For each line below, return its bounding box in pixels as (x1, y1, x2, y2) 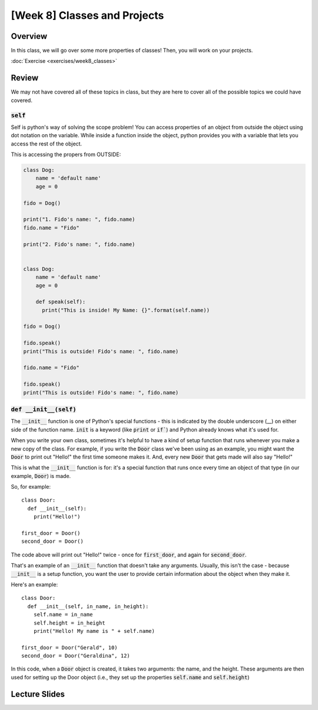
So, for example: (11, 483, 51, 490)
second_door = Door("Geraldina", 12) (21, 652, 131, 659)
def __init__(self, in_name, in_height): (27, 603, 149, 609)
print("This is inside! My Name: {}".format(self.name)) (42, 307, 210, 313)
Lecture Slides (11, 689, 65, 699)
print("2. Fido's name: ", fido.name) (23, 241, 135, 247)
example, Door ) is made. (11, 472, 71, 479)
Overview (11, 31, 48, 41)
